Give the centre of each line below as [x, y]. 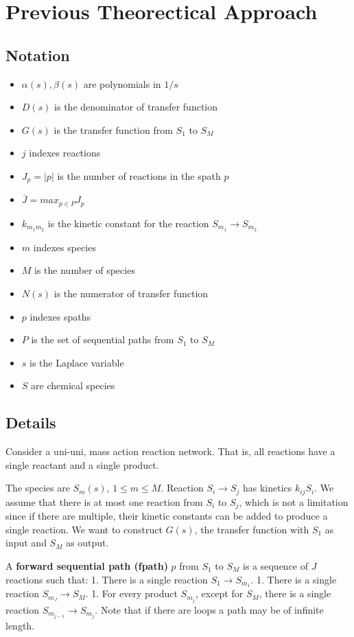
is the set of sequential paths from [103, 339]
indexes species [64, 247]
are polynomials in [122, 83]
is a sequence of [276, 565]
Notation [38, 55]
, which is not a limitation [294, 501]
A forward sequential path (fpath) [87, 565]
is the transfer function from [113, 129]
